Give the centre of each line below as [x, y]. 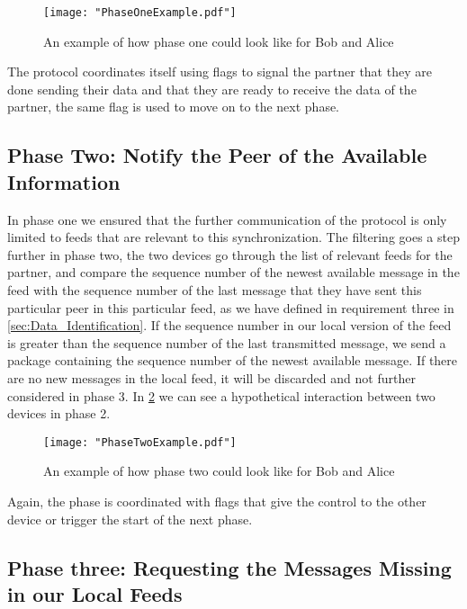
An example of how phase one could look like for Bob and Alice [219, 41]
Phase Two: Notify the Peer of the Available [217, 155]
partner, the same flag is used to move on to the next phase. [174, 107]
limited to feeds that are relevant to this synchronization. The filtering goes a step [233, 237]
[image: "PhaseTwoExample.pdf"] [140, 442]
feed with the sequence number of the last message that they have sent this [215, 290]
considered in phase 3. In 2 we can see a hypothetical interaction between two [221, 395]
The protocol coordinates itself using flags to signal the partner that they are [220, 72]
